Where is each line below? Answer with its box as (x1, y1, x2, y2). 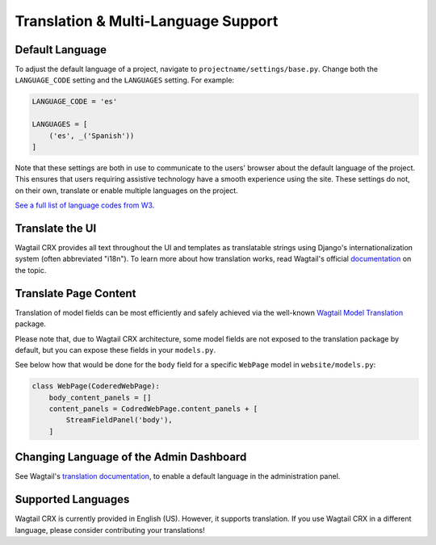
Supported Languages (15, 493, 130, 506)
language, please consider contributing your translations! (15, 525, 205, 535)
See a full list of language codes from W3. (15, 200, 155, 210)
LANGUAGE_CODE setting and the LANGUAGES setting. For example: (15, 75, 234, 85)
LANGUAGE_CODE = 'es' (31, 97, 118, 107)
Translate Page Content (15, 287, 136, 300)
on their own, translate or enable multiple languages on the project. (15, 186, 238, 195)
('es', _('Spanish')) (48, 131, 135, 140)
